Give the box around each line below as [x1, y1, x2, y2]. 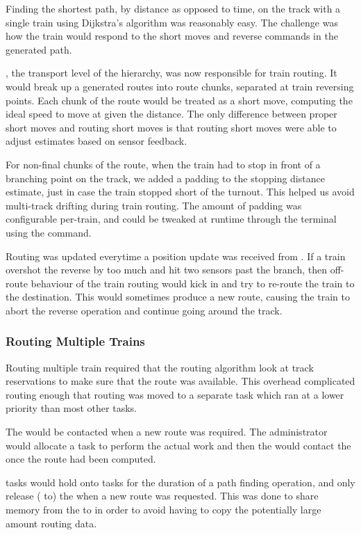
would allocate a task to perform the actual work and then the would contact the [6, 438, 351, 452]
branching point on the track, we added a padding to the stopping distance [6, 170, 325, 185]
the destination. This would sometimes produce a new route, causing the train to [6, 289, 350, 304]
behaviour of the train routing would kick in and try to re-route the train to [31, 276, 355, 290]
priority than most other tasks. [6, 401, 137, 415]
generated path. [6, 42, 72, 56]
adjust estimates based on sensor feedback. [6, 134, 187, 148]
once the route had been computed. [6, 452, 156, 466]
